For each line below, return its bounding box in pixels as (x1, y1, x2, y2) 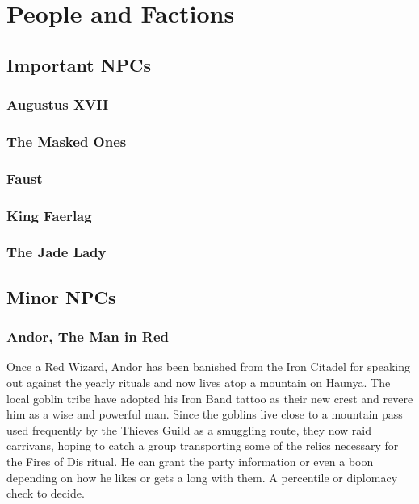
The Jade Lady (6, 242, 107, 262)
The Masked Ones (6, 131, 127, 151)
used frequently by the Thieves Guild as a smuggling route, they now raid (6, 421, 372, 438)
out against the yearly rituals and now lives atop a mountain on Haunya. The (6, 373, 391, 390)
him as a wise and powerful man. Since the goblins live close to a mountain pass (6, 406, 403, 423)
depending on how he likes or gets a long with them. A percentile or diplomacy (6, 469, 398, 485)
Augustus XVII (6, 94, 109, 115)
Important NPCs (6, 52, 152, 77)
